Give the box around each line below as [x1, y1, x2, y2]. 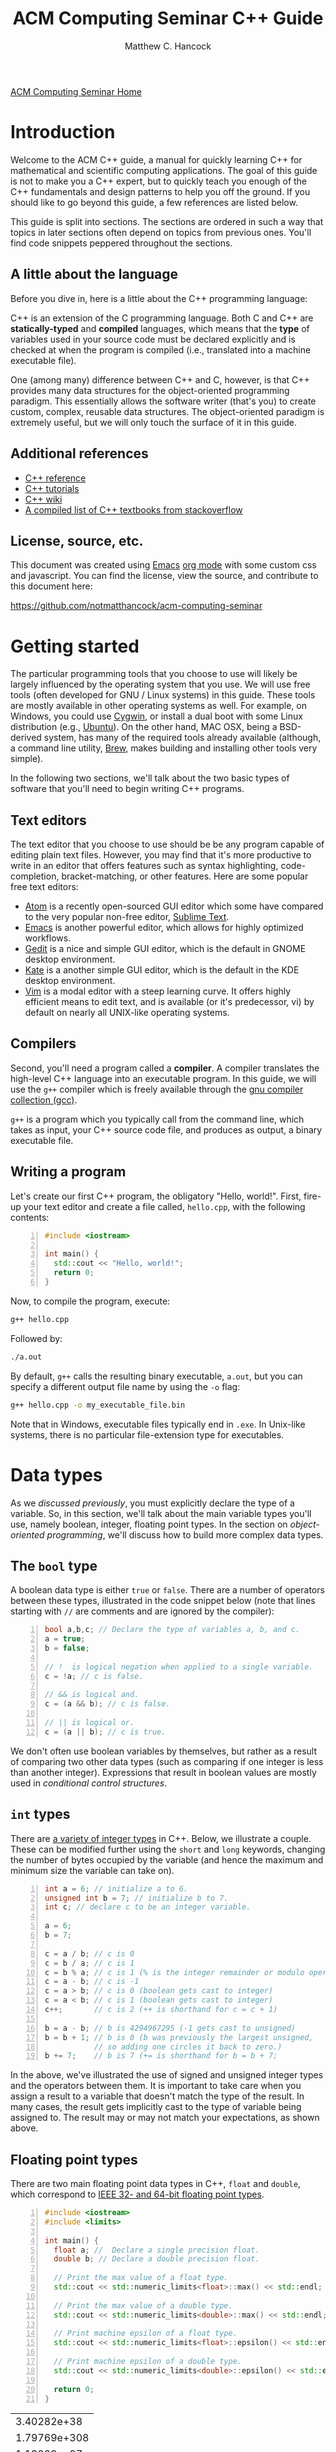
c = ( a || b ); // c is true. [44, 1727, 167, 1737]
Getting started [10, 635, 140, 657]
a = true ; [44, 1634, 86, 1644]
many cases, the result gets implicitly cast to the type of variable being [10, 2101, 302, 2113]
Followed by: [10, 1332, 63, 1344]
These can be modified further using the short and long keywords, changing [10, 1843, 326, 1855]
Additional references [10, 445, 149, 462]
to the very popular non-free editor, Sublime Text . [24, 911, 230, 923]
